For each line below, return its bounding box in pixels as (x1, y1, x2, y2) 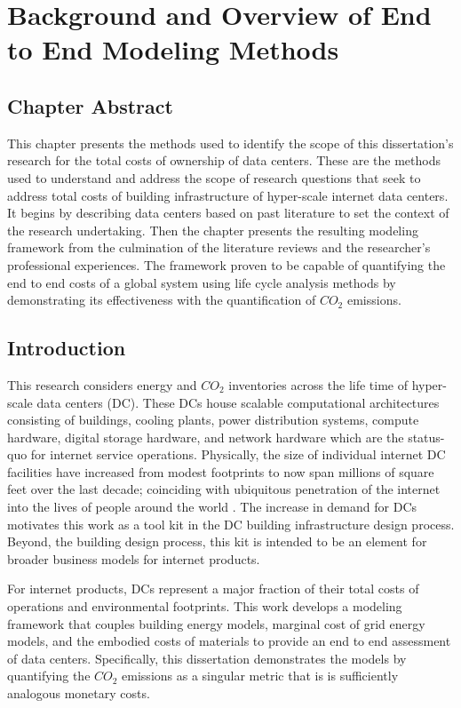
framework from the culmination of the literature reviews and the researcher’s (7, 238, 431, 257)
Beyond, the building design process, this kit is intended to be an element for (7, 532, 427, 551)
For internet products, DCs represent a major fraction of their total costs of (7, 579, 419, 598)
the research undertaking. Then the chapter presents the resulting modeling (7, 220, 418, 239)
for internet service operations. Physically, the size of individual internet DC (30, 445, 446, 464)
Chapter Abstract (7, 91, 173, 119)
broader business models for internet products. (7, 549, 260, 568)
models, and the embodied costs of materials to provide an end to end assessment (7, 632, 451, 650)
